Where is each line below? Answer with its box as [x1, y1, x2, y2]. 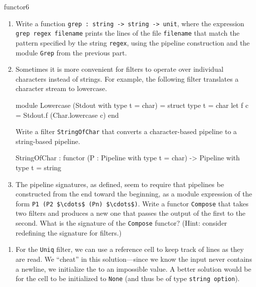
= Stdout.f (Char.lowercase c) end [15, 109, 119, 120]
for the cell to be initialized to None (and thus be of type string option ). [15, 273, 240, 284]
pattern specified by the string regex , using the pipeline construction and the [15, 37, 250, 48]
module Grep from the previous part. [15, 47, 127, 57]
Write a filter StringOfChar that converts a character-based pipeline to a [15, 126, 237, 137]
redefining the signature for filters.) [15, 227, 122, 238]
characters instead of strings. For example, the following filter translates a [15, 73, 239, 84]
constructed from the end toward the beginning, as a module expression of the [15, 189, 252, 199]
